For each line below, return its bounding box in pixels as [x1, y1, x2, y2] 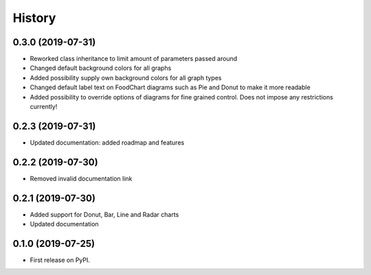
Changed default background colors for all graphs [30, 64, 172, 72]
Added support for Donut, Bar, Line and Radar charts [30, 210, 179, 219]
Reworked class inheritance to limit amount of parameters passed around [30, 55, 238, 63]
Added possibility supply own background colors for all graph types [30, 73, 222, 82]
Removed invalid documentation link [30, 174, 133, 182]
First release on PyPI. [30, 256, 91, 264]
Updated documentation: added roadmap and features [30, 138, 185, 147]
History [12, 10, 56, 25]
